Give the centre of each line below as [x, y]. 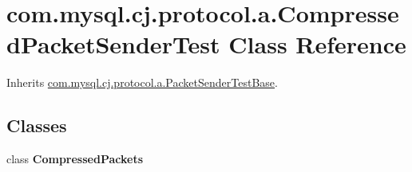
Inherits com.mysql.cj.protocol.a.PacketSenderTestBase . [142, 82]
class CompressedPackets [75, 159]
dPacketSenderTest [113, 44]
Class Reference [317, 44]
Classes [37, 125]
